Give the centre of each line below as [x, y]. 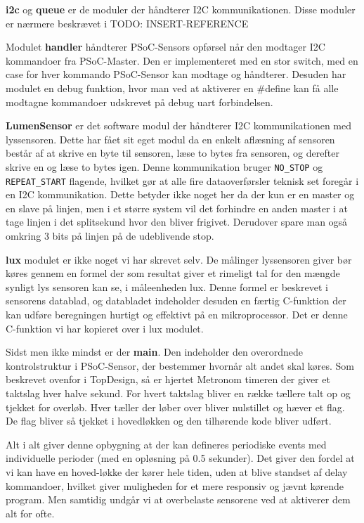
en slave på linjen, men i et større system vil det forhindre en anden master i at [177, 208]
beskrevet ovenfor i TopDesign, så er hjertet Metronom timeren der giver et [168, 379]
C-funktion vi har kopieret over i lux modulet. [105, 328]
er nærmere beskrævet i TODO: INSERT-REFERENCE [127, 23]
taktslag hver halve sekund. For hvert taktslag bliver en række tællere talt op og [178, 393]
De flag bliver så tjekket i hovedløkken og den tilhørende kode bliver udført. [169, 421]
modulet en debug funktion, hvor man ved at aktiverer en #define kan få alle [172, 88]
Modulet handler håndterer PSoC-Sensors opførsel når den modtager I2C [165, 47]
